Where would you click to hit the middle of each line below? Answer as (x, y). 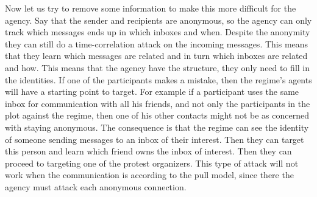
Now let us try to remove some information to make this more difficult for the (151, 8)
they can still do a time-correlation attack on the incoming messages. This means (157, 43)
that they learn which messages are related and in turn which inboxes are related (156, 56)
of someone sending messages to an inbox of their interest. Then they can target (155, 139)
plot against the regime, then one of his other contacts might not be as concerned (157, 115)
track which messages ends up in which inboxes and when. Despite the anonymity (158, 32)
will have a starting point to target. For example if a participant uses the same (152, 92)
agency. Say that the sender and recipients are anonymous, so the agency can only (158, 20)
